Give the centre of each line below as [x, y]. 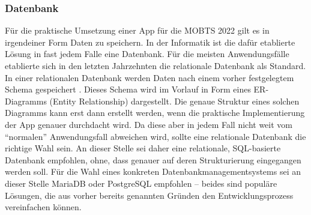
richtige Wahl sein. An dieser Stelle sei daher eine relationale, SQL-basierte [143, 148]
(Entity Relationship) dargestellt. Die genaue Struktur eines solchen [174, 101]
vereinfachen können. [43, 207]
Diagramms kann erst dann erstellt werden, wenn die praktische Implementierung [155, 113]
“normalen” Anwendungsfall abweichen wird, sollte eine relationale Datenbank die [155, 136]
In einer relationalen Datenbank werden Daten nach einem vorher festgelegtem [149, 77]
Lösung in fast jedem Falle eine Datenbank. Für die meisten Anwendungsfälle [147, 54]
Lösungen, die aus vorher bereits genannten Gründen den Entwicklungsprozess [149, 195]
